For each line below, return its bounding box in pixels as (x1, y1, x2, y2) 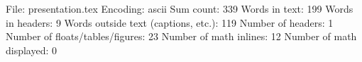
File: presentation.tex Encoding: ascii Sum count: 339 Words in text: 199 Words (6, 1, 353, 15)
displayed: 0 (6, 42, 57, 57)
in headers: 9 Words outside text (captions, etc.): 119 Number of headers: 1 (6, 15, 334, 30)
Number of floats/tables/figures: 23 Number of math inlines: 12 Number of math (6, 29, 357, 44)
